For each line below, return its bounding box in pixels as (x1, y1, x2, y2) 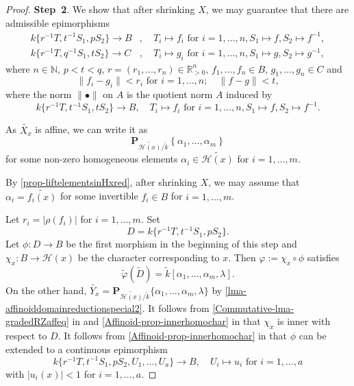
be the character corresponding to (77, 250, 220, 264)
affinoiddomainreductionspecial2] (5, 300, 142, 315)
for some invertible (60, 189, 138, 203)
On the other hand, (5, 282, 87, 297)
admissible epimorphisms (5, 15, 110, 29)
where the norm (5, 87, 72, 101)
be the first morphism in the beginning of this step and (66, 237, 297, 251)
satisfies (307, 250, 340, 264)
